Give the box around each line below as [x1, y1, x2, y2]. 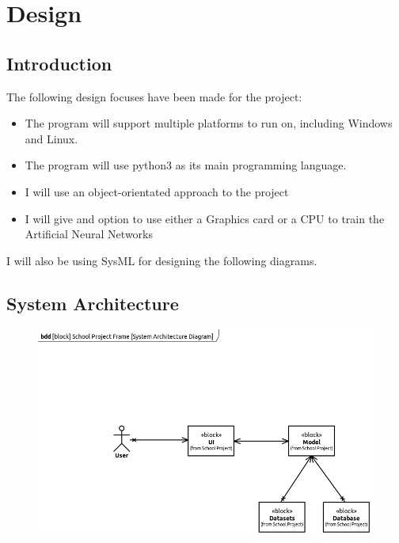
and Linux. [25, 130, 78, 146]
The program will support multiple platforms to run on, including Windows [25, 115, 393, 131]
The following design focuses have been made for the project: [6, 88, 302, 104]
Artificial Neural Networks [25, 226, 153, 242]
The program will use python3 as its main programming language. [25, 157, 347, 173]
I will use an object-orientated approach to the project [25, 183, 289, 199]
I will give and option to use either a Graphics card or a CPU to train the [25, 210, 385, 226]
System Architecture [6, 290, 179, 315]
